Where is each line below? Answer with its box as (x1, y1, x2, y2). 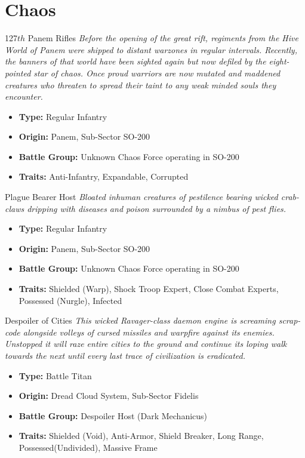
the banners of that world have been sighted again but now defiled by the (5, 55, 266, 67)
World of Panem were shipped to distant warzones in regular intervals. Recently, (5, 43, 297, 56)
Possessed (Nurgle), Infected (19, 294, 122, 306)
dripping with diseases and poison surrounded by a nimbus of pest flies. (27, 202, 286, 214)
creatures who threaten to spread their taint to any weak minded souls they (5, 78, 276, 91)
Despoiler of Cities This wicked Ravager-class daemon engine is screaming (5, 314, 276, 327)
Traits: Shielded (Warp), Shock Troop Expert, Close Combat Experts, (19, 282, 279, 295)
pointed (5, 66, 31, 79)
